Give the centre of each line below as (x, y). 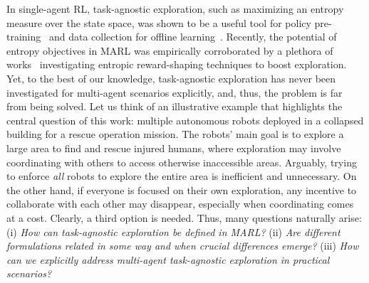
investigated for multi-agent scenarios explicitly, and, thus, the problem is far (175, 92)
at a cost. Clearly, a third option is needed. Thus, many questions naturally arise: (184, 217)
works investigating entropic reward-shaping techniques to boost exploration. (177, 64)
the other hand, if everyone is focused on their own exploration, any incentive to (182, 189)
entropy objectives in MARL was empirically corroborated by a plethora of (170, 50)
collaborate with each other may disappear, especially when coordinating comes (180, 204)
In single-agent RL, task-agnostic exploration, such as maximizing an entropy (175, 9)
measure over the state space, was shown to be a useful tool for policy (159, 22)
